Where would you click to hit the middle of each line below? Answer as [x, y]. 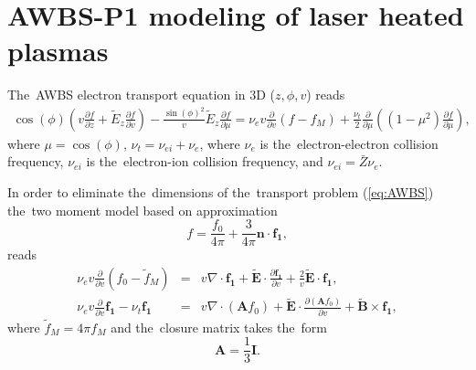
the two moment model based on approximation [143, 210]
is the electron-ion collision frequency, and [205, 161]
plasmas [58, 51]
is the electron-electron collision [349, 143]
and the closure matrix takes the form [219, 327]
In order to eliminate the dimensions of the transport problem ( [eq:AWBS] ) [221, 192]
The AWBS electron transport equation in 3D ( [142, 95]
